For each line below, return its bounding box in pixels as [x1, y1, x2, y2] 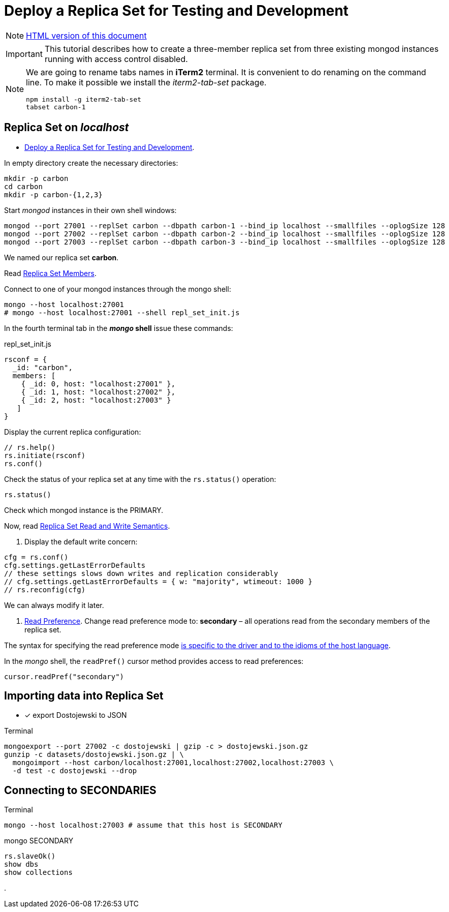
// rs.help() [4, 443, 56, 451]
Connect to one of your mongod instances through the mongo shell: [4, 284, 231, 293]
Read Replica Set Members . [4, 268, 97, 278]
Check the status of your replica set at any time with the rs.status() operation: [4, 474, 276, 483]
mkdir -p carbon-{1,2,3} [4, 190, 103, 199]
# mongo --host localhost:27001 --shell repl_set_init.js [4, 308, 240, 317]
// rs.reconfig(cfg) [4, 585, 86, 594]
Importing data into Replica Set [4, 689, 164, 703]
